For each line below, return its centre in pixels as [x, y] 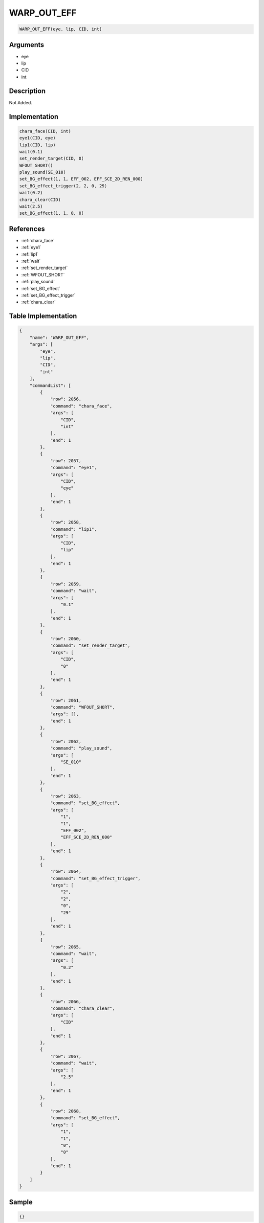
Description [27, 91]
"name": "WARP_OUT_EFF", [59, 337]
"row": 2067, [66, 1056]
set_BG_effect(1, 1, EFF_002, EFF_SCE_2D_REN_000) [81, 179]
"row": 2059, [66, 584]
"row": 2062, [66, 741]
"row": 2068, [66, 1111]
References [27, 229]
